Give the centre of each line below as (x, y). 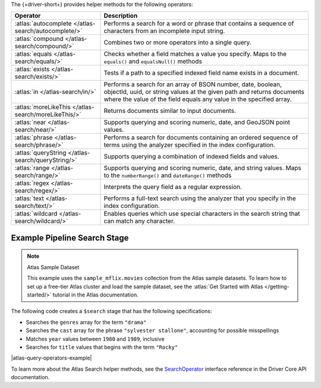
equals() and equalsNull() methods (153, 61)
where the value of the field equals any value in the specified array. (198, 99)
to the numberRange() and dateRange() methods (168, 175)
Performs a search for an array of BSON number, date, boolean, (193, 84)
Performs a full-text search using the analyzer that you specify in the (200, 198)
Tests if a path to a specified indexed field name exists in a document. (202, 73)
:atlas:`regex (32, 183)
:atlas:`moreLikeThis (43, 107)
